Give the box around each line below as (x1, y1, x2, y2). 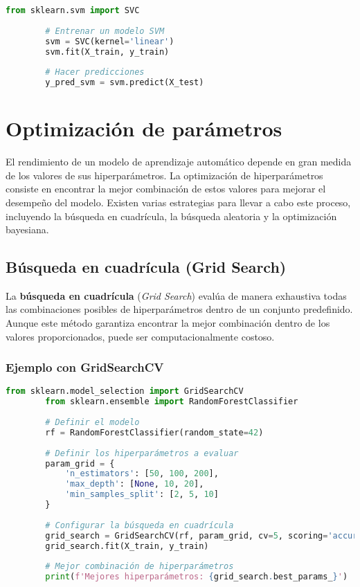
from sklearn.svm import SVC (6, 6, 140, 15)
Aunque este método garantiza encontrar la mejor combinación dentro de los (6, 316, 330, 330)
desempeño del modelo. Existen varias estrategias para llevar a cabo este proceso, (6, 195, 351, 209)
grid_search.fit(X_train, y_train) (45, 541, 209, 551)
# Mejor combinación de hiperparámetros (45, 561, 234, 572)
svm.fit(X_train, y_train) (45, 46, 170, 57)
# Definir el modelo (45, 417, 140, 428)
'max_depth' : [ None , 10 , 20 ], (64, 479, 204, 489)
